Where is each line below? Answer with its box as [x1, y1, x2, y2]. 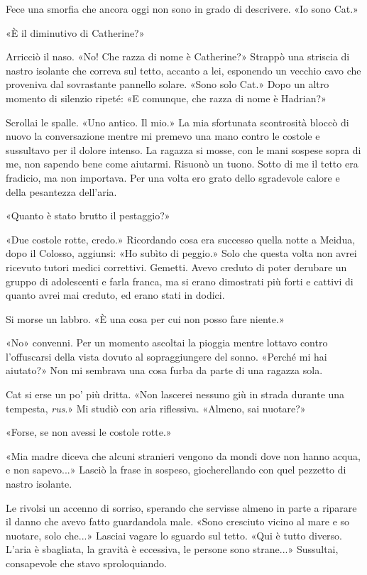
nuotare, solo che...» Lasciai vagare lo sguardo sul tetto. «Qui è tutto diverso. [6, 527, 343, 542]
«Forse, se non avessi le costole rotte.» [6, 425, 172, 439]
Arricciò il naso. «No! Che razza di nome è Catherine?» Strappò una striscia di [6, 49, 350, 64]
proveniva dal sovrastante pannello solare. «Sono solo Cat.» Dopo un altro [6, 77, 329, 92]
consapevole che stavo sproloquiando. [6, 556, 167, 570]
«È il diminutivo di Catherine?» [6, 25, 145, 40]
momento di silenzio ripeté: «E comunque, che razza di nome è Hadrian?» [6, 90, 327, 105]
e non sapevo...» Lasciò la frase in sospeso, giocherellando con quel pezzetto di [6, 462, 346, 477]
